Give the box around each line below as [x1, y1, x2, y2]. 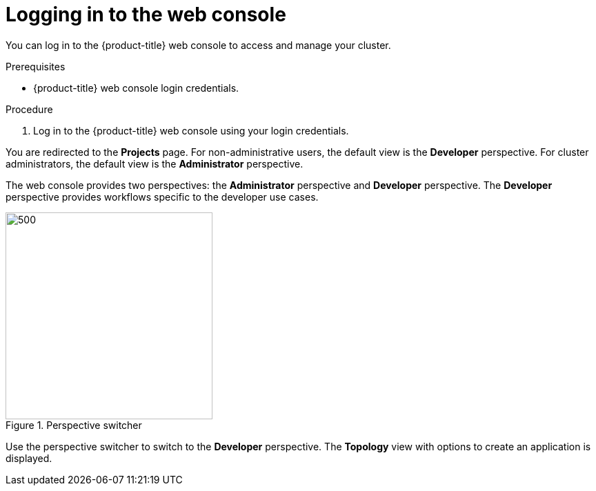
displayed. [6, 452, 52, 464]
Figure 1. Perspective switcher [6, 419, 142, 431]
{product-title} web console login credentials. [33, 81, 239, 94]
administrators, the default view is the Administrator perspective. [6, 157, 304, 170]
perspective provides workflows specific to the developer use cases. [6, 190, 319, 203]
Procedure [6, 103, 53, 115]
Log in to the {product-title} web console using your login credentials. [33, 124, 349, 137]
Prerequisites [6, 60, 66, 72]
